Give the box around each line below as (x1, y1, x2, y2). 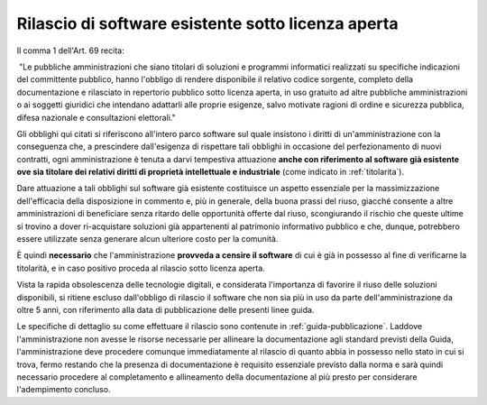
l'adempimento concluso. (16, 384, 112, 395)
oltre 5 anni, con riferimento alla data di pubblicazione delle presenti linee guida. (16, 304, 315, 315)
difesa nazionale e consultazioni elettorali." (16, 112, 176, 123)
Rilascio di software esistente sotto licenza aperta (16, 14, 399, 33)
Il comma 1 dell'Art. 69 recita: (16, 45, 125, 56)
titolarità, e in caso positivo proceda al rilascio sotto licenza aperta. (16, 262, 265, 273)
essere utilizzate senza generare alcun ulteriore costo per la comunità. (16, 234, 279, 244)
